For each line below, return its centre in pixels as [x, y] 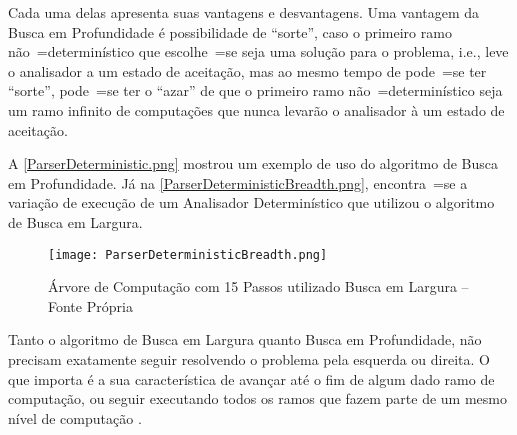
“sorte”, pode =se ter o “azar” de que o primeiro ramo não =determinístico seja [255, 90]
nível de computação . [75, 417]
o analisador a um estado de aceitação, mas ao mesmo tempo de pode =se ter [247, 70]
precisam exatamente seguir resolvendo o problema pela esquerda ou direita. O [249, 358]
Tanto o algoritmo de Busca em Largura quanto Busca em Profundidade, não [245, 339]
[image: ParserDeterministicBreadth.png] [188, 254]
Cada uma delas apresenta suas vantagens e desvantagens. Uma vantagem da [244, 12]
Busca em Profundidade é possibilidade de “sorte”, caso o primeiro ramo [230, 31]
